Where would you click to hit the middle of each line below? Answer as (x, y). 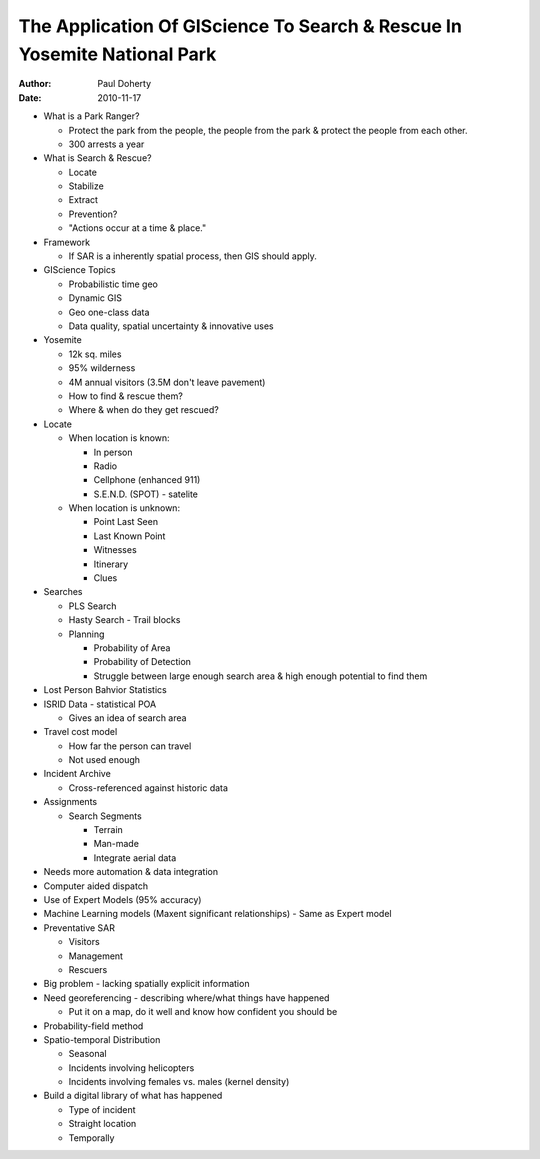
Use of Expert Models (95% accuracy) (122, 899)
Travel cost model (80, 732)
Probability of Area (132, 647)
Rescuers (88, 969)
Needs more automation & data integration (131, 872)
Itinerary (111, 564)
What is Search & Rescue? (97, 158)
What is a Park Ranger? (91, 116)
